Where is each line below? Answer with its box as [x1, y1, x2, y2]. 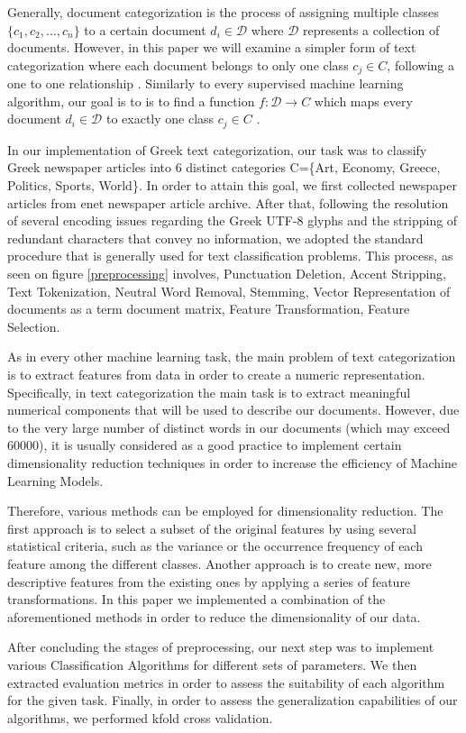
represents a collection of [303, 20, 440, 39]
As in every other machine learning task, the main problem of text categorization [7, 347, 456, 366]
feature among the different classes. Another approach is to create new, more [7, 554, 432, 573]
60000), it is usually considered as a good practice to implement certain [7, 435, 402, 454]
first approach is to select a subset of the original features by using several [7, 518, 416, 537]
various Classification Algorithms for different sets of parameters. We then [7, 655, 417, 673]
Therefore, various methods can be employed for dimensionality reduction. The [7, 501, 443, 520]
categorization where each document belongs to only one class [7, 55, 349, 74]
